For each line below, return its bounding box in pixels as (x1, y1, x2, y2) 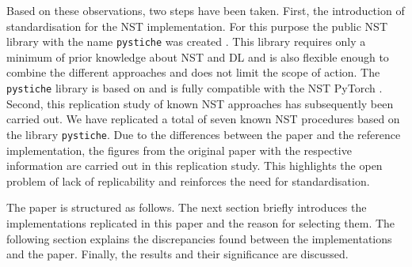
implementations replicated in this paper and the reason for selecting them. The (6, 214, 395, 231)
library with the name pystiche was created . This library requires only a (6, 33, 366, 50)
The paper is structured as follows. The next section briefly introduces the (6, 199, 367, 216)
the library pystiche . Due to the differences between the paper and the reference (6, 126, 401, 142)
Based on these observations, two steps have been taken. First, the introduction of (6, 2, 405, 18)
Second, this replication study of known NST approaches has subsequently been (6, 95, 394, 111)
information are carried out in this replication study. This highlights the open (6, 157, 383, 174)
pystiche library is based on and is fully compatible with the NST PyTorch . (6, 80, 383, 96)
